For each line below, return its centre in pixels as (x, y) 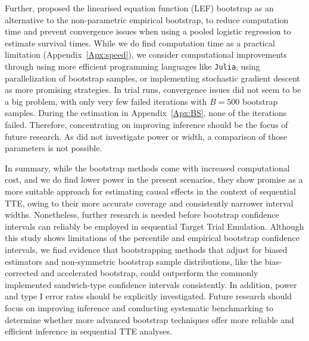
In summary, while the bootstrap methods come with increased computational (147, 168)
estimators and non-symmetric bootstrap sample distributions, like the (133, 261)
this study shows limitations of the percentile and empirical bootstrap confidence (152, 238)
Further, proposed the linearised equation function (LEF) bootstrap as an (139, 8)
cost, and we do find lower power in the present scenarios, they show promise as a (154, 179)
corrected (22, 273)
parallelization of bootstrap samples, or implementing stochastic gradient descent (153, 78)
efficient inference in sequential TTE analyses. (88, 331)
